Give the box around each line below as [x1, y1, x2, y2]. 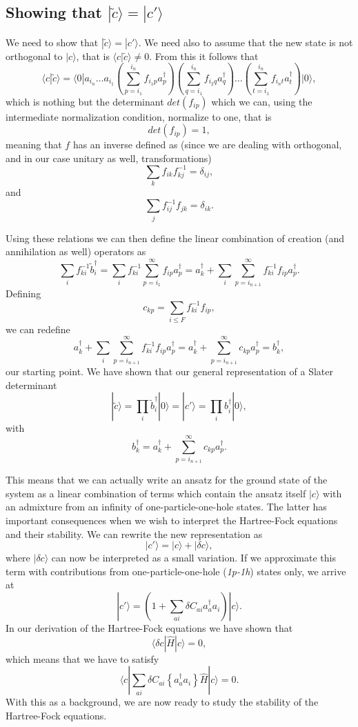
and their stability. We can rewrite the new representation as [6, 526, 263, 541]
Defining [6, 286, 41, 301]
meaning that [6, 137, 62, 152]
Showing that [6, 1, 102, 23]
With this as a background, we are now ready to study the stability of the [6, 695, 319, 709]
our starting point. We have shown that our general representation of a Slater [6, 363, 333, 378]
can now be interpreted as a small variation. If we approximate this [51, 550, 336, 565]
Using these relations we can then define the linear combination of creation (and [6, 230, 345, 245]
